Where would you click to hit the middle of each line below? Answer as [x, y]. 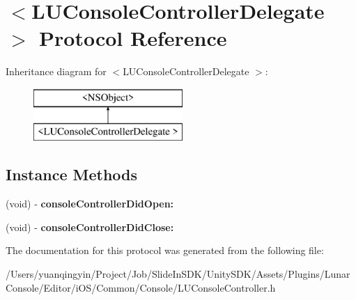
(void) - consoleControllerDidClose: [90, 227]
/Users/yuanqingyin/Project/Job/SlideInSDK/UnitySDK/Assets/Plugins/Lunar [178, 274]
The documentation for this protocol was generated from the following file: [165, 250]
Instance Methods [71, 174]
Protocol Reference [133, 38]
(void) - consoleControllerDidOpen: [90, 204]
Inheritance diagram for [56, 71]
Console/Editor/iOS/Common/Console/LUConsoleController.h [141, 287]
